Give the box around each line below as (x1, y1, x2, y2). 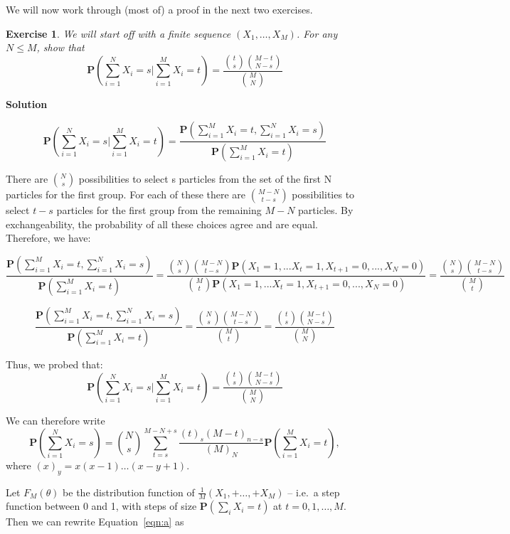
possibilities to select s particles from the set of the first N (78, 171, 332, 186)
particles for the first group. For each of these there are (6, 187, 246, 202)
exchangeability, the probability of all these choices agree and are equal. (6, 216, 318, 231)
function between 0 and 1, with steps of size (6, 498, 197, 513)
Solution (6, 96, 48, 111)
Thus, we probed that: (6, 356, 103, 371)
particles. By (298, 203, 354, 218)
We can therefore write (6, 413, 105, 428)
